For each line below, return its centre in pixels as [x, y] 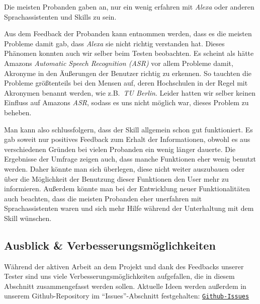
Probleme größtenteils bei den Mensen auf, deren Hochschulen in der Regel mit [126, 83]
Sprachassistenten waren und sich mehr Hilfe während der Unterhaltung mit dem [129, 208]
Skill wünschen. [28, 218]
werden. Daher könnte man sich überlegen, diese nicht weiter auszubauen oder [124, 168]
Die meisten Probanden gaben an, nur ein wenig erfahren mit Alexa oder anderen [129, 7]
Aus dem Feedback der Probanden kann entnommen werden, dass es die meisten [128, 33]
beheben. [18, 112]
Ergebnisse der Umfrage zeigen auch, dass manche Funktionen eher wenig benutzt [130, 159]
